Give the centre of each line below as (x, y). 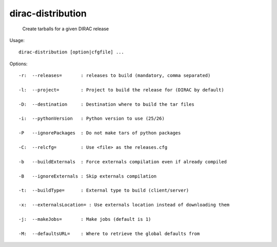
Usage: (17, 40)
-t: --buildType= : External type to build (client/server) (104, 191)
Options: (18, 64)
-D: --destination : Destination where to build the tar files (106, 104)
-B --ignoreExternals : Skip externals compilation (87, 176)
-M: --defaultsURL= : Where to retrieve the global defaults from (109, 233)
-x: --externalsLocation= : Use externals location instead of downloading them (124, 205)
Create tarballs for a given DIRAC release (66, 29)
